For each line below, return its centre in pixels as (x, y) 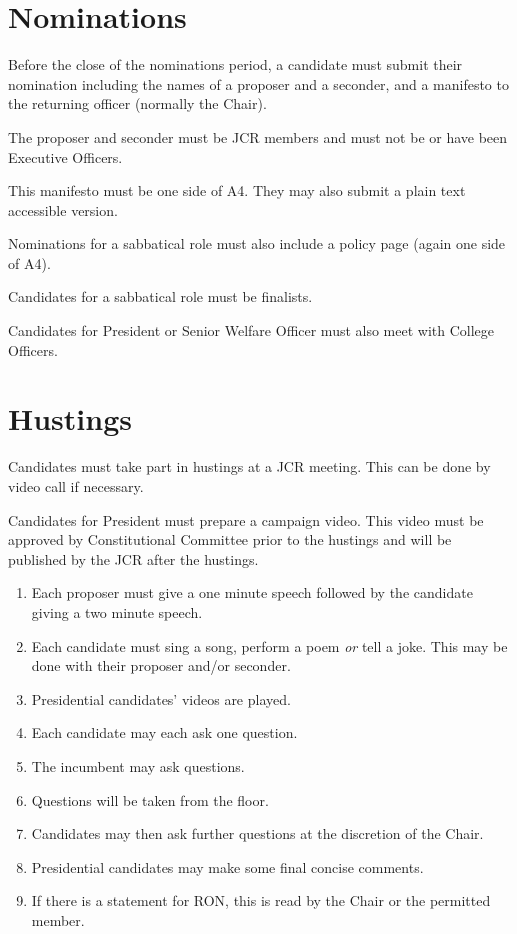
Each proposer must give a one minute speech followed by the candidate (252, 592)
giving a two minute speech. (117, 611)
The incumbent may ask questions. (138, 765)
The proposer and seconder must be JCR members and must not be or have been (258, 136)
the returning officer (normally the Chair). (137, 103)
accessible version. (63, 209)
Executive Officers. (65, 156)
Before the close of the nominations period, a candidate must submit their (235, 64)
